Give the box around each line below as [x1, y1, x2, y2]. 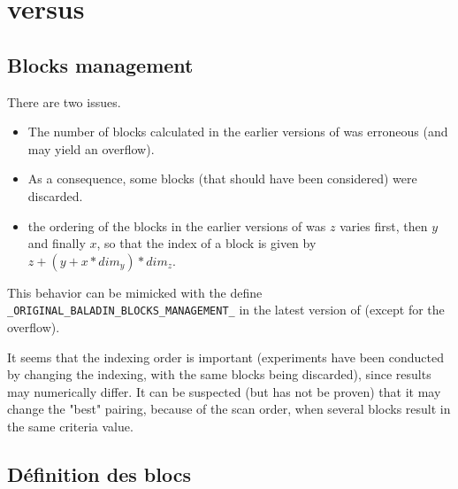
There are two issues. [7, 92, 121, 111]
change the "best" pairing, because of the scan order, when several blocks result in [7, 400, 451, 418]
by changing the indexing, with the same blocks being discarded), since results [7, 365, 431, 384]
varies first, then [340, 216, 428, 235]
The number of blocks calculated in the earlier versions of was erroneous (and [27, 122, 448, 141]
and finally [27, 234, 86, 252]
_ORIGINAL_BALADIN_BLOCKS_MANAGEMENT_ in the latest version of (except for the [7, 300, 445, 319]
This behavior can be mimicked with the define [7, 283, 263, 301]
